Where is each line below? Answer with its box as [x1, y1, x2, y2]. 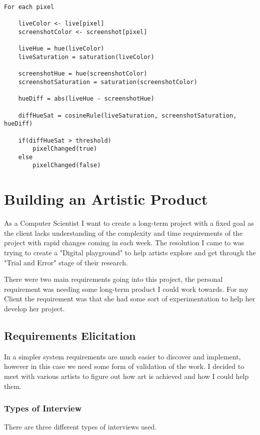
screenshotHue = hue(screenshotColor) [18, 70, 147, 78]
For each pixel [4, 4, 54, 11]
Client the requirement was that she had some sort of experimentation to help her [4, 293, 255, 304]
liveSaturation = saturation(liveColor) [18, 53, 154, 61]
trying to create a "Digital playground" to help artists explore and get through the [4, 247, 256, 258]
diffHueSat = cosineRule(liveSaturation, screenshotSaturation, [18, 112, 237, 119]
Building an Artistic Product [4, 189, 208, 209]
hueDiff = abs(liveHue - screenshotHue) [18, 95, 154, 103]
